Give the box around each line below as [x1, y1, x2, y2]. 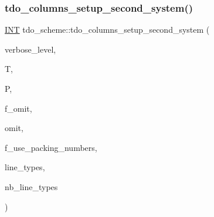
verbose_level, [5, 43, 56, 55]
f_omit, [5, 102, 32, 114]
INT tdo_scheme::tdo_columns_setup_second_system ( [5, 23, 210, 36]
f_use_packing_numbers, [5, 141, 97, 153]
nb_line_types [5, 180, 58, 192]
